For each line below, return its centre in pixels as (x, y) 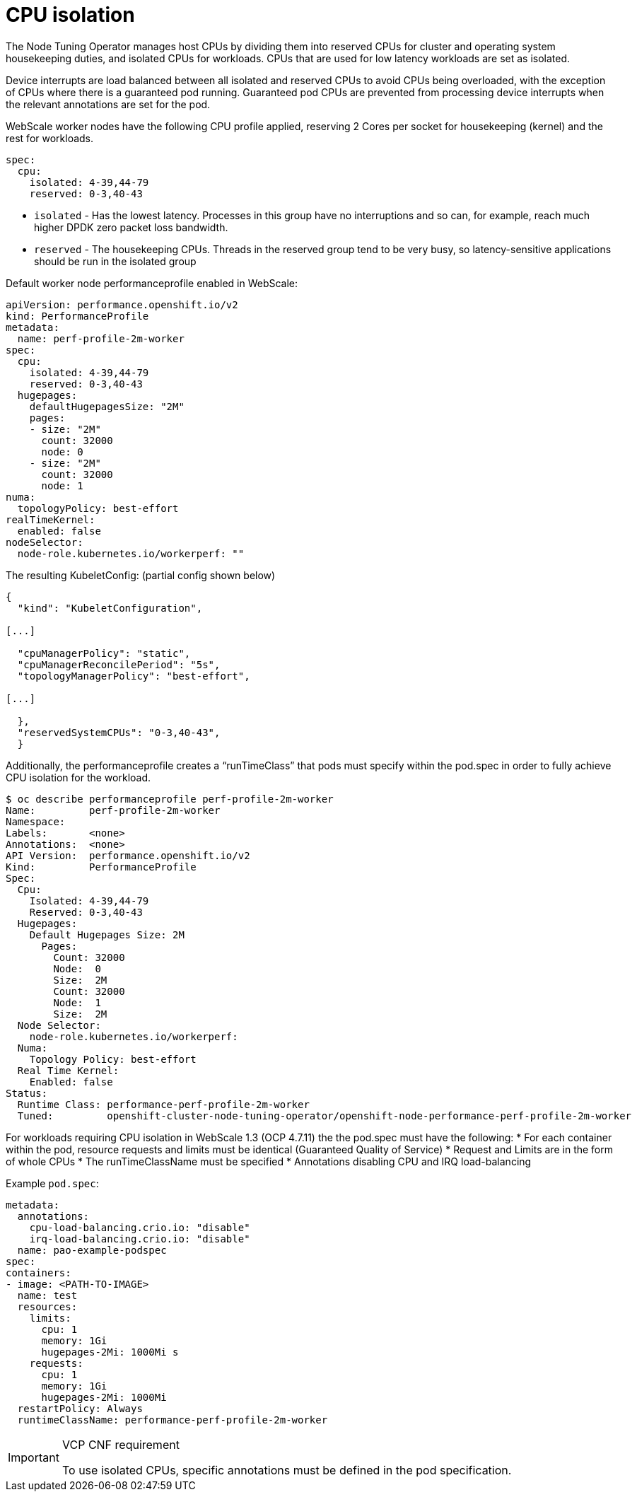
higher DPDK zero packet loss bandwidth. (131, 227)
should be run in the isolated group (115, 261)
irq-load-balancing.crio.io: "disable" (140, 1239)
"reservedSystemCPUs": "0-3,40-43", (119, 732)
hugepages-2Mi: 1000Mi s (110, 1352)
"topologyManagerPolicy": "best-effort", (134, 676)
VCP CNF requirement (121, 1444)
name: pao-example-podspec (92, 1250)
